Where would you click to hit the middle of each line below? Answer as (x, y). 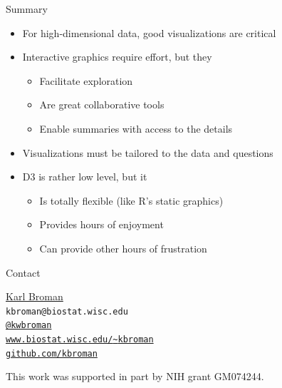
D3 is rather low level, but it (85, 177)
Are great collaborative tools (102, 104)
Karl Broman (35, 296)
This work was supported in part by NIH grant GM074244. (135, 376)
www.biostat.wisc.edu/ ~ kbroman (80, 340)
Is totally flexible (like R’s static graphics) (131, 200)
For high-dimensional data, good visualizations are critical (149, 32)
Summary (27, 9)
